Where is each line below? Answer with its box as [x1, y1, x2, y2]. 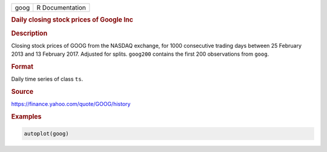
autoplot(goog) [24, 130, 69, 137]
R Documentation [36, 4, 86, 12]
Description [11, 29, 48, 38]
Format [11, 62, 33, 71]
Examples [11, 113, 42, 121]
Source [11, 88, 34, 96]
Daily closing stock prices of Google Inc [11, 16, 133, 24]
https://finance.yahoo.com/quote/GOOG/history [11, 101, 131, 108]
